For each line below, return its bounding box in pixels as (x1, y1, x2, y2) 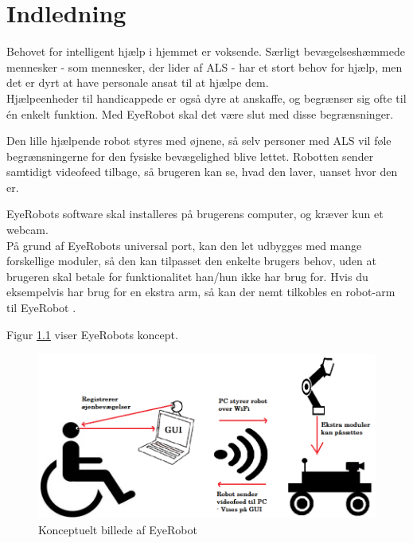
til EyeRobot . (6, 299, 76, 316)
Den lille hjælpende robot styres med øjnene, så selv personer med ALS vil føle (6, 132, 392, 149)
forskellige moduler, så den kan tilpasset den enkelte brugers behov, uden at (6, 252, 376, 269)
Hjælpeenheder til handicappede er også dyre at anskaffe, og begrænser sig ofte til (6, 89, 407, 106)
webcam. (6, 221, 49, 238)
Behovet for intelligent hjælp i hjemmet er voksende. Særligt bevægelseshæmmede (6, 43, 406, 60)
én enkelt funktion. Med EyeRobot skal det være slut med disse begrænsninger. (6, 105, 394, 122)
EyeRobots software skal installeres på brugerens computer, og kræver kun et (6, 205, 384, 222)
